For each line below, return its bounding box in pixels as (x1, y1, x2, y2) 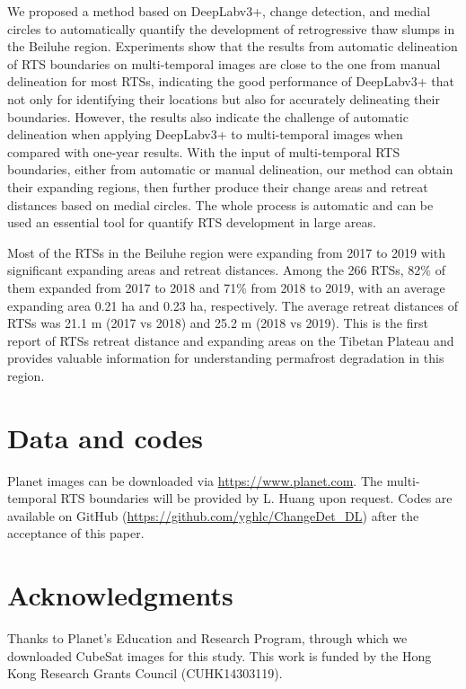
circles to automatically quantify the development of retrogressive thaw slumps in (7, 19, 455, 38)
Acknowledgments (7, 577, 233, 614)
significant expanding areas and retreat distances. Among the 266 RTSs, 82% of (7, 261, 445, 279)
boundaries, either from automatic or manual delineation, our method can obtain (7, 160, 453, 179)
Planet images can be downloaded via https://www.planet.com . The (7, 471, 383, 490)
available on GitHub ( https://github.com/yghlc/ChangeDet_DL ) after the (7, 506, 419, 525)
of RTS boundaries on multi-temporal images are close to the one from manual (7, 54, 441, 73)
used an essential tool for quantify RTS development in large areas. (7, 213, 376, 232)
